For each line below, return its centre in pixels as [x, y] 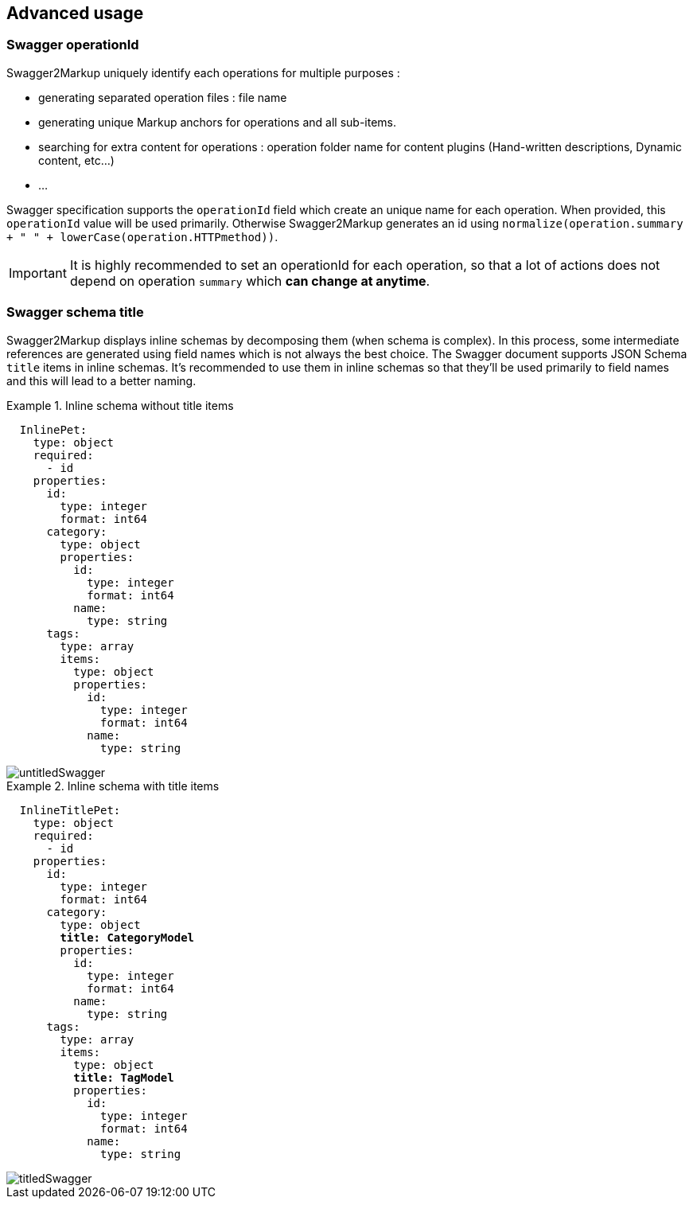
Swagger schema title [75, 312]
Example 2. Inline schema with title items [113, 786]
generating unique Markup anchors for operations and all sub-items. [218, 122]
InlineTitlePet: [70, 810]
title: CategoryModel [127, 937]
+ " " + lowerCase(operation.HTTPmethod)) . [142, 236]
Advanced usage [75, 13]
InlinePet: [53, 429]
